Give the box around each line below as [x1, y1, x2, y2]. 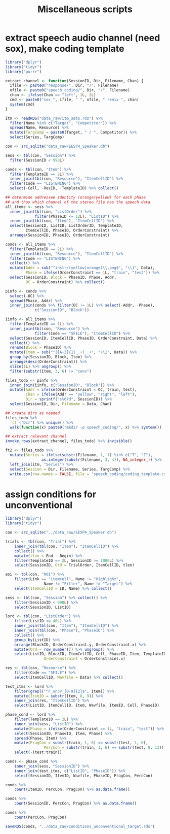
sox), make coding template [5, 43, 124, 54]
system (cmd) [10, 102, 35, 107]
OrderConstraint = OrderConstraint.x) [44, 656, 125, 661]
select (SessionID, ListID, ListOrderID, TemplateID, [10, 223, 123, 228]
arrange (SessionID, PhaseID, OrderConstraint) [10, 232, 110, 238]
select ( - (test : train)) [14, 750, 62, 755]
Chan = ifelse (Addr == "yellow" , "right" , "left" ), [25, 392, 137, 397]
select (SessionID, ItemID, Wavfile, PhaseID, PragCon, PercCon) [14, 773, 153, 778]
